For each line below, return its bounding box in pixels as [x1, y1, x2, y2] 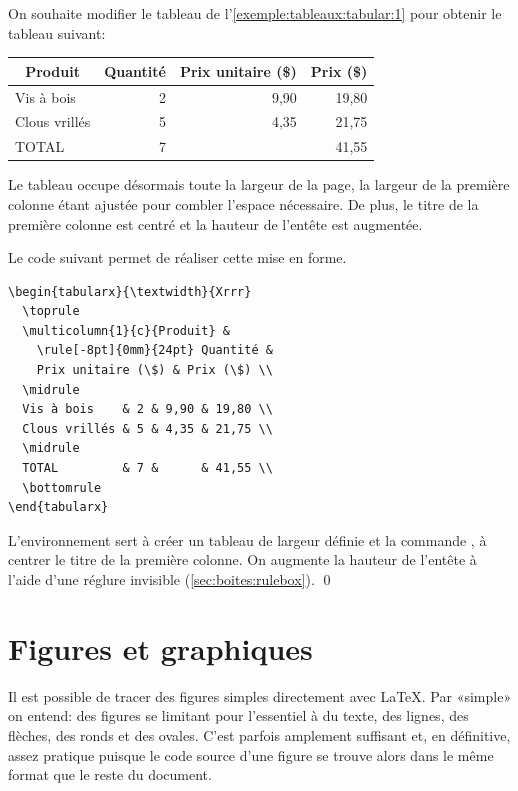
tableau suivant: [8, 22, 106, 43]
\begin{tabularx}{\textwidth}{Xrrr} [8, 284, 252, 299]
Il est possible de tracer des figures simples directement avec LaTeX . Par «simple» [8, 685, 512, 706]
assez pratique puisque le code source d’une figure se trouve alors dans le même [8, 744, 494, 765]
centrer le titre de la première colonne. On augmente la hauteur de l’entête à [8, 549, 477, 570]
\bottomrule [22, 480, 102, 495]
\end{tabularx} [8, 500, 109, 515]
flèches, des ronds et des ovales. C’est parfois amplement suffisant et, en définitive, [8, 724, 511, 745]
